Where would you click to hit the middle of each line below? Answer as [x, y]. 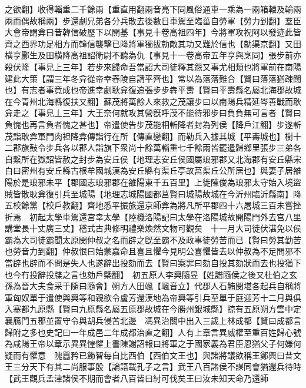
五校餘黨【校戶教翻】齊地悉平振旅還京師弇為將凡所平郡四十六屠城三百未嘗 [149, 205]
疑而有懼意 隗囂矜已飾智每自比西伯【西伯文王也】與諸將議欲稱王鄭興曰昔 [149, 355]
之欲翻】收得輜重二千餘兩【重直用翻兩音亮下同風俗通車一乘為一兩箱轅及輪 [149, 9]
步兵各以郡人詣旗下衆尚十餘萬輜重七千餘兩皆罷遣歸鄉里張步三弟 [169, 147]
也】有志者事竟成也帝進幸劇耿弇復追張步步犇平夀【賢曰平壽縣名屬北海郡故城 [153, 90]
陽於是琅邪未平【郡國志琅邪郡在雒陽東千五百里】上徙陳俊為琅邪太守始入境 [149, 182]
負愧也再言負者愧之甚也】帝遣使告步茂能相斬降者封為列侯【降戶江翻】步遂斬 [153, 124]
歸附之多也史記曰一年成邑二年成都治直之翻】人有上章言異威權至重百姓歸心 [149, 332]
